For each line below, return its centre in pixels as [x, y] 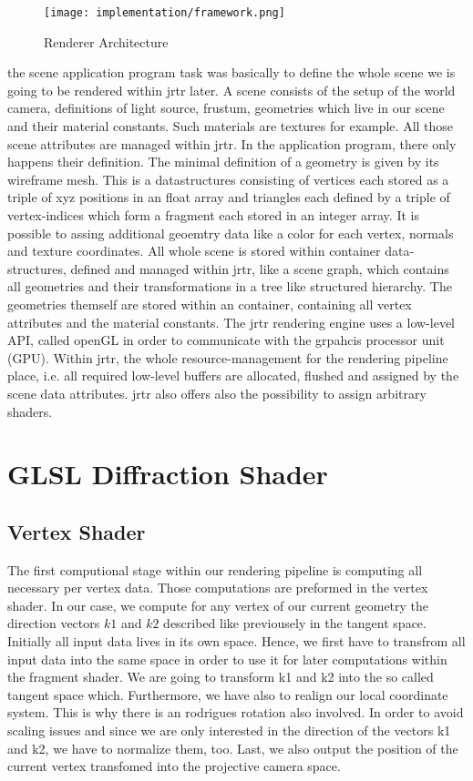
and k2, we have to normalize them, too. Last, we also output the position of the [233, 748]
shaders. [30, 411]
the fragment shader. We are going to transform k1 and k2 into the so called [221, 677]
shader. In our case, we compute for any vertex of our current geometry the [218, 605]
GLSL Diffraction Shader [168, 474]
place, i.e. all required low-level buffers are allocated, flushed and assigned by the [233, 375]
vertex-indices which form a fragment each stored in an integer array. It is [213, 215]
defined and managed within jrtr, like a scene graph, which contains [260, 268]
